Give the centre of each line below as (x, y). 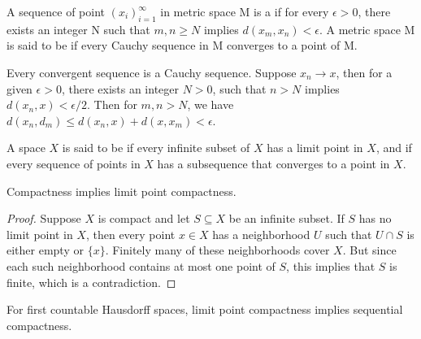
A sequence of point (56, 11)
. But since (369, 250)
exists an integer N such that (78, 29)
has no (375, 218)
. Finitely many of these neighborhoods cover (217, 250)
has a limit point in (315, 148)
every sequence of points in (74, 163)
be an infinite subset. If (286, 218)
